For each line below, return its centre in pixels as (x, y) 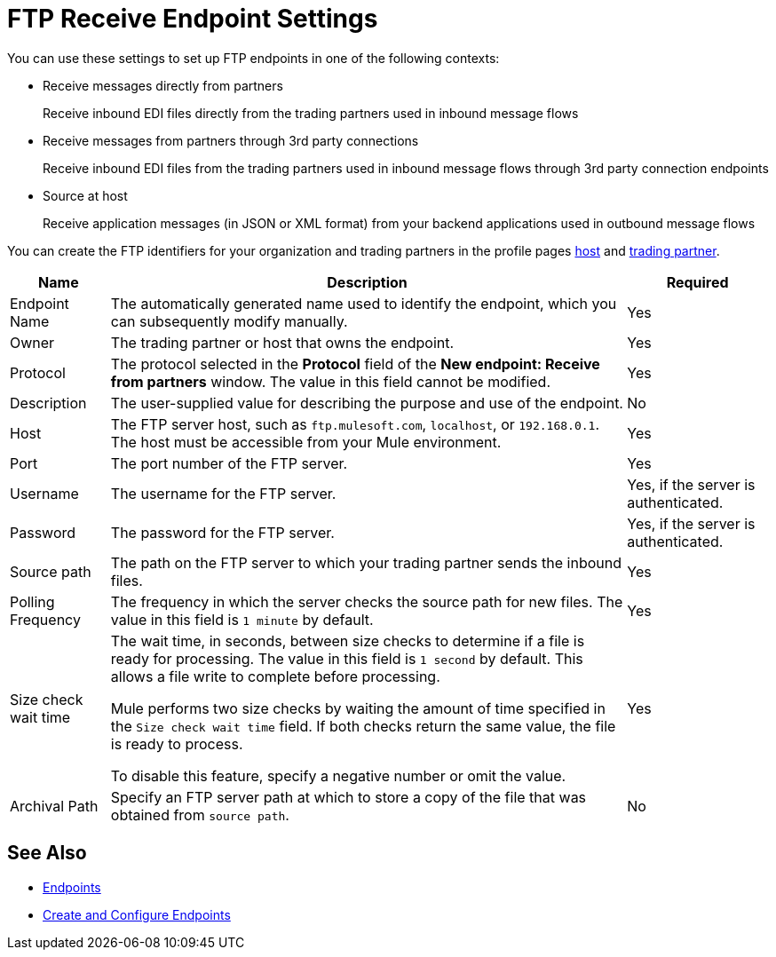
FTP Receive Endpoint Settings (193, 19)
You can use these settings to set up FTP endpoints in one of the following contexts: (253, 58)
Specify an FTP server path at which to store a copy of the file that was (348, 797)
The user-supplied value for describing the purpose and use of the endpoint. (367, 403)
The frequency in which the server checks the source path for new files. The (367, 601)
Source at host (85, 195)
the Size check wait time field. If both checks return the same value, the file (363, 726)
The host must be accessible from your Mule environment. (306, 442)
